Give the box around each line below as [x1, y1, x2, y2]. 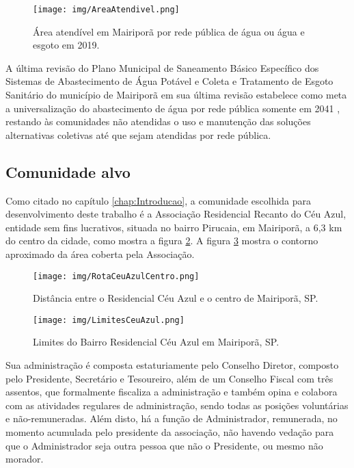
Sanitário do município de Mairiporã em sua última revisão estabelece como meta [5, 88, 347, 102]
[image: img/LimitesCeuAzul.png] [33, 315, 185, 325]
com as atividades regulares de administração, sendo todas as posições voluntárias [5, 398, 349, 412]
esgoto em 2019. [33, 38, 100, 52]
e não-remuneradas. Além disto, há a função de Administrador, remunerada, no [5, 411, 338, 426]
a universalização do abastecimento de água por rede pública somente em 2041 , [5, 101, 340, 115]
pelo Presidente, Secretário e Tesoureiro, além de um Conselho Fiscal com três [5, 371, 333, 385]
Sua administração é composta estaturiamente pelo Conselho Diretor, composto [5, 358, 339, 372]
